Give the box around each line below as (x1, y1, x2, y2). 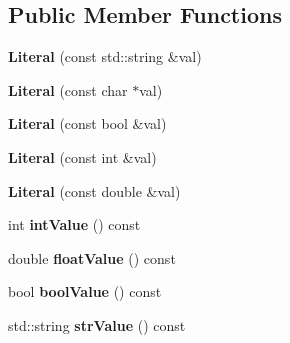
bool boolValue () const (8, 281, 162, 302)
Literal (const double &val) (8, 180, 181, 201)
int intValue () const (8, 214, 141, 235)
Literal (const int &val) (8, 146, 157, 167)
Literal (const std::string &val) (8, 46, 202, 67)
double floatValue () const (8, 247, 176, 268)
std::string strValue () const (8, 314, 186, 335)
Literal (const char (8, 79, 128, 100)
